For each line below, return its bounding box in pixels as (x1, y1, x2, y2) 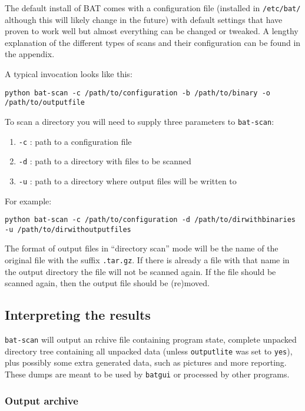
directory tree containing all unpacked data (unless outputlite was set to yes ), (5, 344, 293, 357)
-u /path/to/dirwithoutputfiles (5, 225, 131, 234)
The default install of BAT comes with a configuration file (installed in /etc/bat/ (5, 2, 301, 14)
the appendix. (5, 48, 55, 60)
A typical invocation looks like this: (5, 68, 132, 80)
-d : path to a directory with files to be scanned (18, 155, 191, 167)
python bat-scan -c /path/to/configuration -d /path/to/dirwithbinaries (5, 216, 296, 224)
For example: (5, 194, 52, 207)
